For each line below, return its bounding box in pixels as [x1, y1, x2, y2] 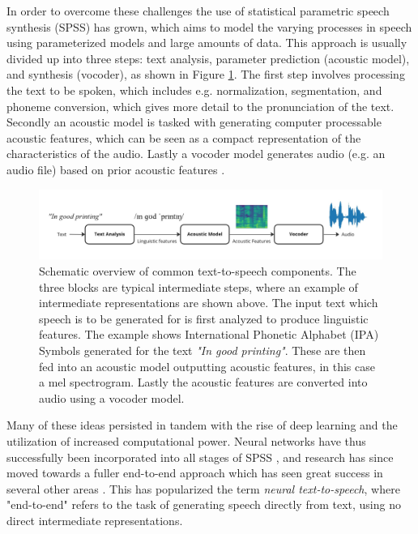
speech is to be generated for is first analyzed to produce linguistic [39, 310, 369, 327]
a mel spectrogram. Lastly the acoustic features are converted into [39, 374, 368, 391]
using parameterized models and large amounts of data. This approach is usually [6, 34, 407, 51]
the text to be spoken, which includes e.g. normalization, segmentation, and [6, 81, 382, 98]
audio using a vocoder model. [39, 389, 185, 406]
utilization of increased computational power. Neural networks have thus [6, 433, 366, 450]
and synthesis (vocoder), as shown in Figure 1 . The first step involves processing [6, 66, 405, 83]
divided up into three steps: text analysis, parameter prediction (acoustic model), [6, 49, 410, 66]
